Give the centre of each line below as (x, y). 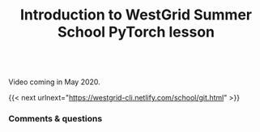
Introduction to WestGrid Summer (136, 15)
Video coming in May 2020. (55, 82)
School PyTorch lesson (136, 32)
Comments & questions (55, 119)
